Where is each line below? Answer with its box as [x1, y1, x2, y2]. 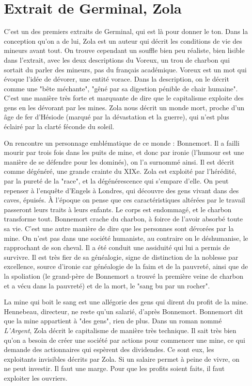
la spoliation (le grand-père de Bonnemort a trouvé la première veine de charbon [4, 270, 244, 281]
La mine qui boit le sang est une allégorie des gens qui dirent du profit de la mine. [4, 297, 248, 307]
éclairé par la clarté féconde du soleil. [4, 121, 114, 132]
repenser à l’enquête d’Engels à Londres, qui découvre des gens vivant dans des [4, 185, 239, 195]
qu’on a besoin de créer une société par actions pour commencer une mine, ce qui [4, 335, 245, 345]
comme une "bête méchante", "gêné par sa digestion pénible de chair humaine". [4, 83, 238, 93]
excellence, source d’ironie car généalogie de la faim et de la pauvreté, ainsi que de [4, 261, 248, 271]
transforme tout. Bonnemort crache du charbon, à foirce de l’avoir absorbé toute [4, 214, 243, 224]
